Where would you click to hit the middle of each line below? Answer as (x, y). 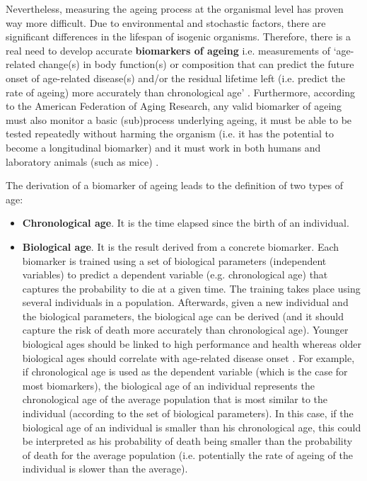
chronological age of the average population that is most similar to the (175, 399)
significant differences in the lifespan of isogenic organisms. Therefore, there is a (178, 36)
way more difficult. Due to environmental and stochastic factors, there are (166, 22)
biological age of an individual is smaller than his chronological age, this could (192, 427)
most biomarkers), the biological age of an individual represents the (168, 385)
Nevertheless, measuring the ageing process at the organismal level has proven (175, 9)
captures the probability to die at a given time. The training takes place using (191, 288)
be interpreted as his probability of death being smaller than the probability (187, 441)
